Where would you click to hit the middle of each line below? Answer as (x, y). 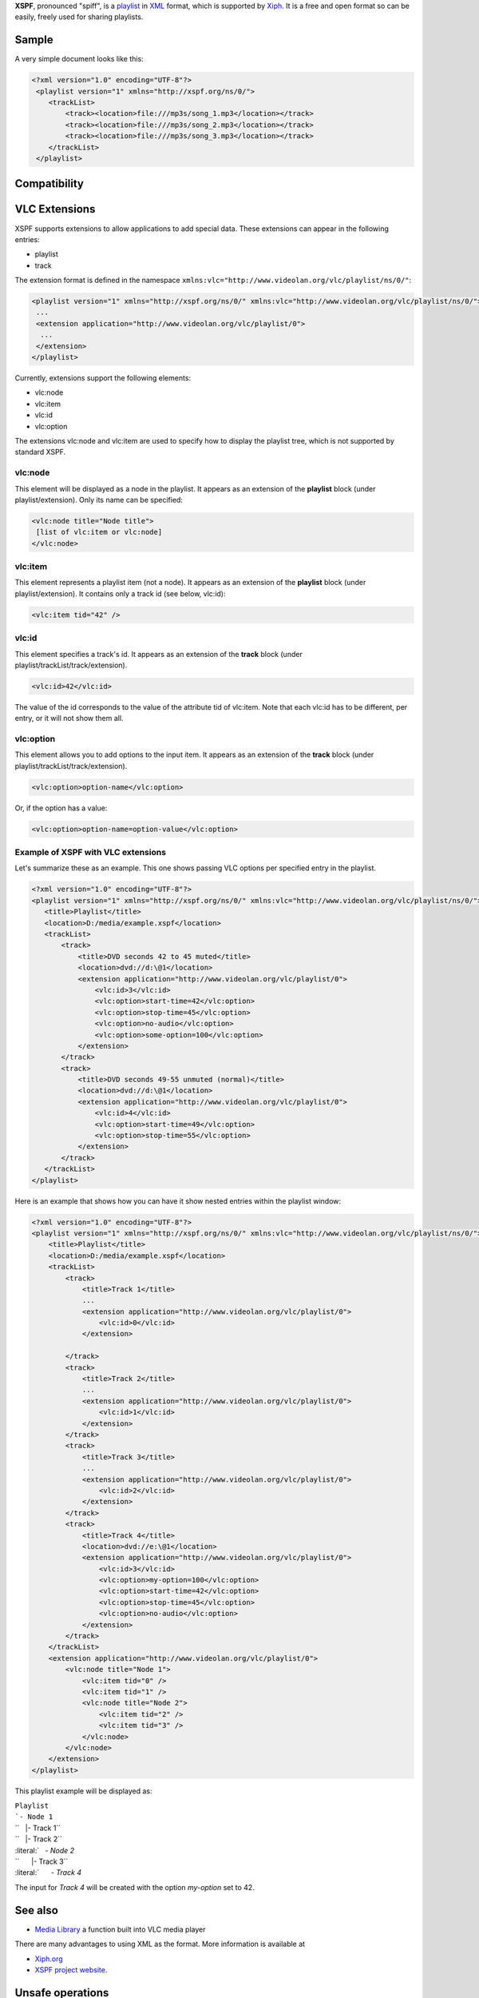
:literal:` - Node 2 (45, 1850)
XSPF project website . (71, 1969)
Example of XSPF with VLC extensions (91, 853)
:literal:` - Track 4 (48, 1873)
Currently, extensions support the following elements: (103, 378)
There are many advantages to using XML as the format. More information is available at (160, 1944)
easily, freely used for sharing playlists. (79, 17)
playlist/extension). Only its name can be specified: (99, 499)
